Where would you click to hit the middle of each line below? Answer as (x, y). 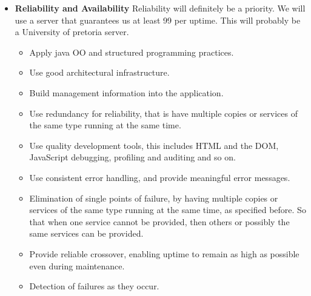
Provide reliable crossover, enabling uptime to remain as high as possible (164, 253)
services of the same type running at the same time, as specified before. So (168, 210)
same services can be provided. (86, 233)
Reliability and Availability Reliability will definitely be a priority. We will (160, 8)
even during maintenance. (77, 265)
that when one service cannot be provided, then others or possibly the (159, 221)
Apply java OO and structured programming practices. (132, 52)
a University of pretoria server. (72, 32)
